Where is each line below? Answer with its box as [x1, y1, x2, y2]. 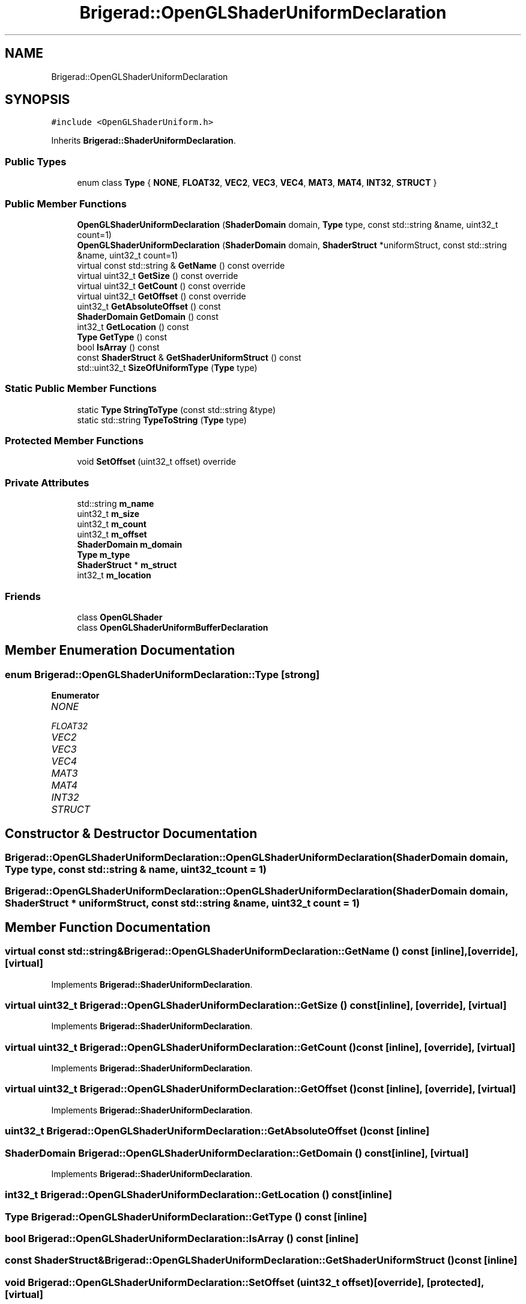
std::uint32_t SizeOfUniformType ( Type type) [77, 362, 258, 373]
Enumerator [51, 690, 100, 701]
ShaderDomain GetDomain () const [77, 311, 219, 322]
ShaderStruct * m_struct [77, 560, 177, 571]
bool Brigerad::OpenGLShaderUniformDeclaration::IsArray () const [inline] [5, 1232, 359, 1245]
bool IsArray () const [77, 341, 160, 352]
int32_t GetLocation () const [77, 321, 189, 332]
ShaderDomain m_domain [77, 539, 183, 550]
